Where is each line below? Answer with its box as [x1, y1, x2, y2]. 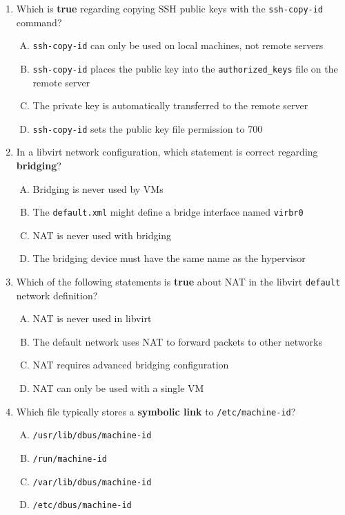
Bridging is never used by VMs [32, 181, 164, 196]
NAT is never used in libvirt [32, 311, 152, 326]
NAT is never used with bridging [32, 227, 172, 242]
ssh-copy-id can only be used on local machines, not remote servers [32, 38, 324, 53]
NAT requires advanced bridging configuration [32, 357, 229, 372]
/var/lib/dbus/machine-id [32, 477, 152, 487]
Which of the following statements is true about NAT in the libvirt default [16, 274, 341, 289]
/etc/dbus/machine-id [32, 500, 132, 511]
